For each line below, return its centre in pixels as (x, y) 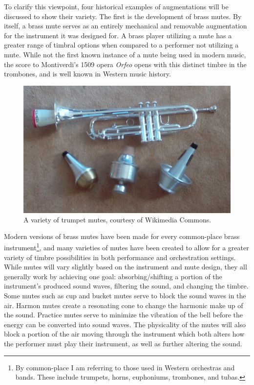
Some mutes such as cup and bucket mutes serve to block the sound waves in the (125, 296)
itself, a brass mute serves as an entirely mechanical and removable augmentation (126, 26)
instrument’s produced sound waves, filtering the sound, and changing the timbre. (126, 286)
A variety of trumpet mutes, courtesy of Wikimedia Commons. (117, 220)
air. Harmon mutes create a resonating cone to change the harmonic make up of (124, 305)
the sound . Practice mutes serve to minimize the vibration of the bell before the (124, 315)
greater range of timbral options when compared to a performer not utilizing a (121, 45)
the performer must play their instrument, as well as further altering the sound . (123, 343)
